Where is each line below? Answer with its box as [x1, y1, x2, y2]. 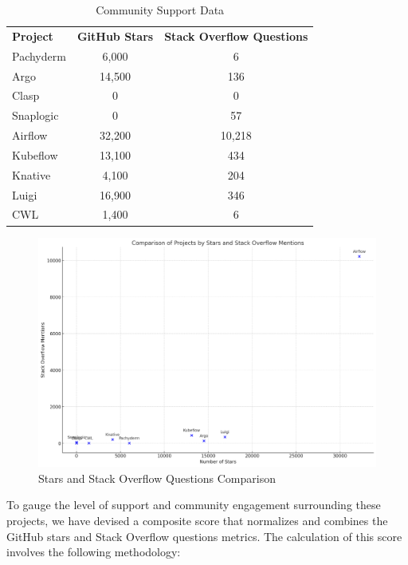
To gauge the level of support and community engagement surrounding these [6, 496, 381, 513]
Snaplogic [12, 107, 59, 124]
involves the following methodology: [6, 543, 181, 560]
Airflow [12, 127, 48, 144]
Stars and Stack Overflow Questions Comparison [38, 469, 276, 486]
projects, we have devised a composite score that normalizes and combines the [6, 512, 388, 529]
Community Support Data [96, 2, 225, 18]
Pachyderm [12, 47, 66, 64]
